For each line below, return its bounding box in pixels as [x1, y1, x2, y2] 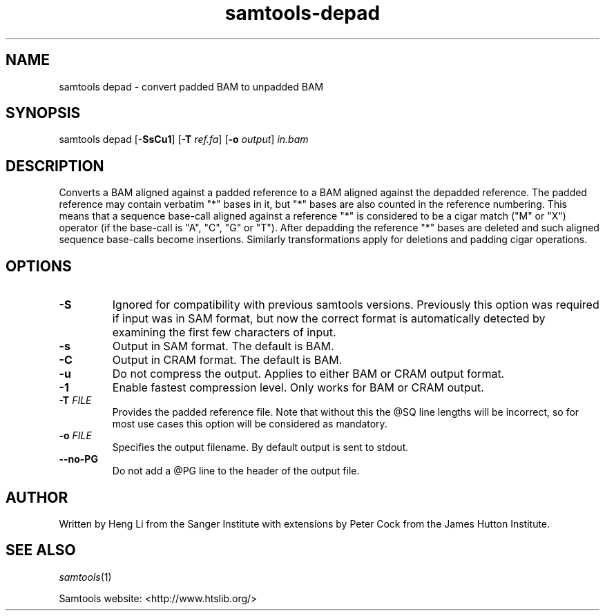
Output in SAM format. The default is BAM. [112, 339, 334, 354]
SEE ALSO [6, 541, 76, 559]
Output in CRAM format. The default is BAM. [112, 353, 343, 367]
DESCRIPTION [6, 157, 104, 175]
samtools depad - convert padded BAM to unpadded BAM [59, 80, 324, 93]
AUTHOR [6, 488, 68, 506]
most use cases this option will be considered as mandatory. [112, 418, 387, 430]
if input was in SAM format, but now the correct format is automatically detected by [112, 311, 546, 326]
